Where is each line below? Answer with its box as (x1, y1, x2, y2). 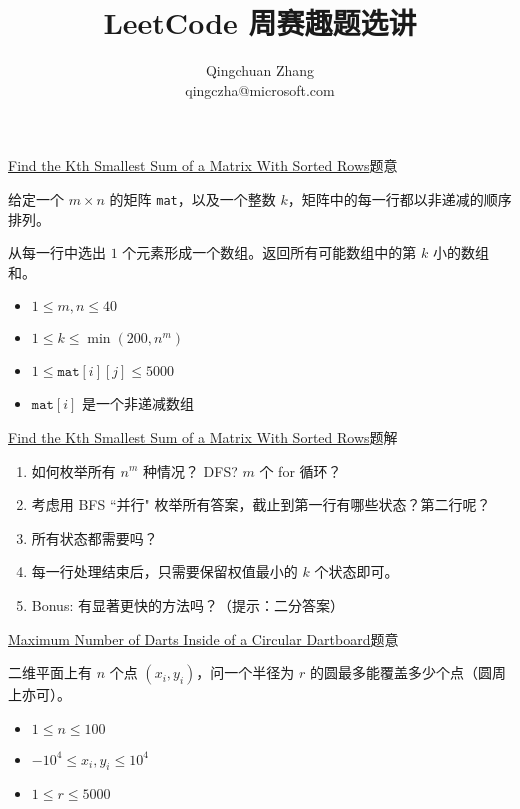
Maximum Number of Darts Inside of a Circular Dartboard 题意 (8, 628, 399, 649)
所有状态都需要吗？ (31, 527, 158, 548)
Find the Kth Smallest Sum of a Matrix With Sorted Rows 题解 (8, 426, 398, 447)
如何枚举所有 (31, 460, 116, 481)
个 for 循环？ (259, 460, 342, 481)
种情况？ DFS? (142, 460, 238, 481)
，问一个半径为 (196, 662, 295, 683)
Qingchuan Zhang (205, 60, 315, 81)
